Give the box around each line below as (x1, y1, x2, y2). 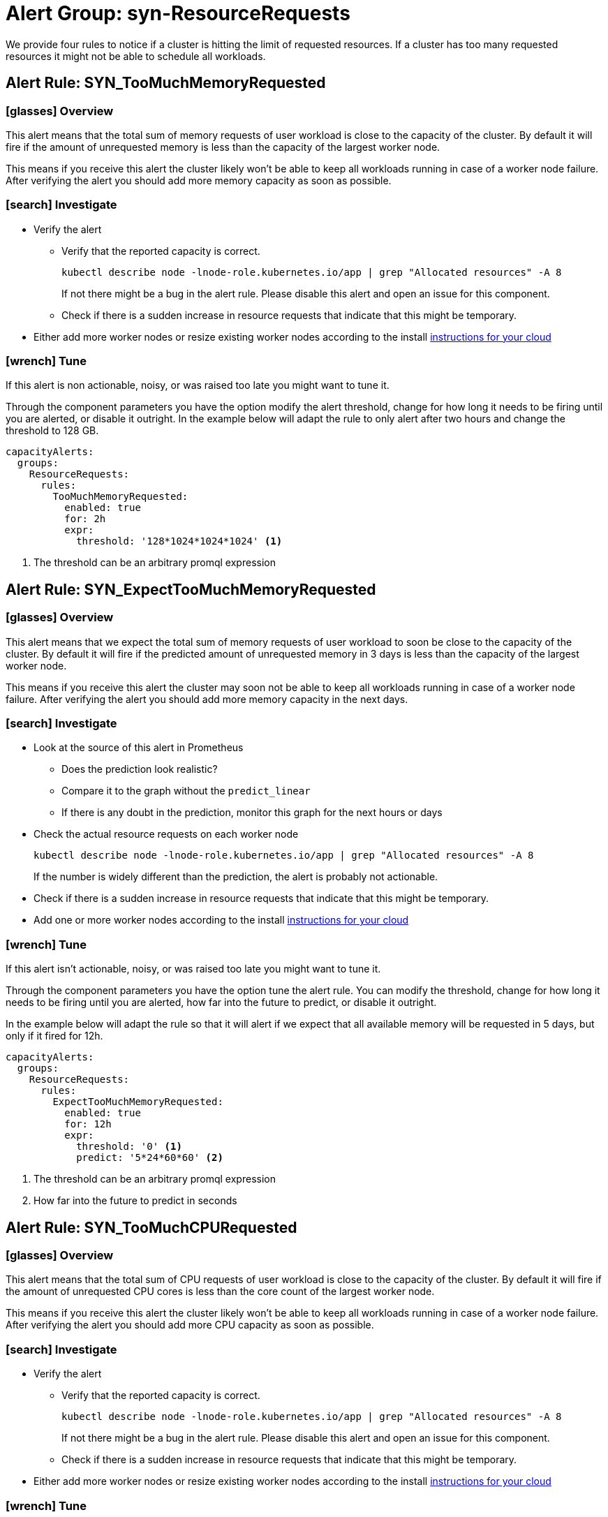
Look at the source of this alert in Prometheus (34, 741, 244, 754)
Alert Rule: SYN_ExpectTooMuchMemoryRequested (6, 580, 376, 598)
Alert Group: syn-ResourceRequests (6, 1, 350, 25)
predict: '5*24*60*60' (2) (76, 1152, 223, 1164)
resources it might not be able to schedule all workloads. (6, 50, 266, 62)
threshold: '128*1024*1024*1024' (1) (76, 535, 283, 547)
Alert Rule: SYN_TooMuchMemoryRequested (6, 74, 326, 92)
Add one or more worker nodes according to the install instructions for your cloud (34, 914, 409, 926)
